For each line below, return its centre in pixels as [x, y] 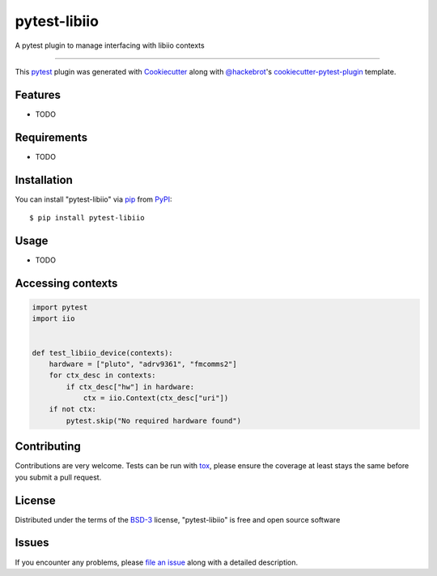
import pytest [60, 307]
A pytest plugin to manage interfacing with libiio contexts [110, 45]
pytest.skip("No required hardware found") [154, 420]
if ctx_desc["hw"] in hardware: [130, 386]
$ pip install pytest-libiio [87, 218]
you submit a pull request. [58, 477]
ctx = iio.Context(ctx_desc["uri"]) [156, 398]
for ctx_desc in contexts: [103, 375]
